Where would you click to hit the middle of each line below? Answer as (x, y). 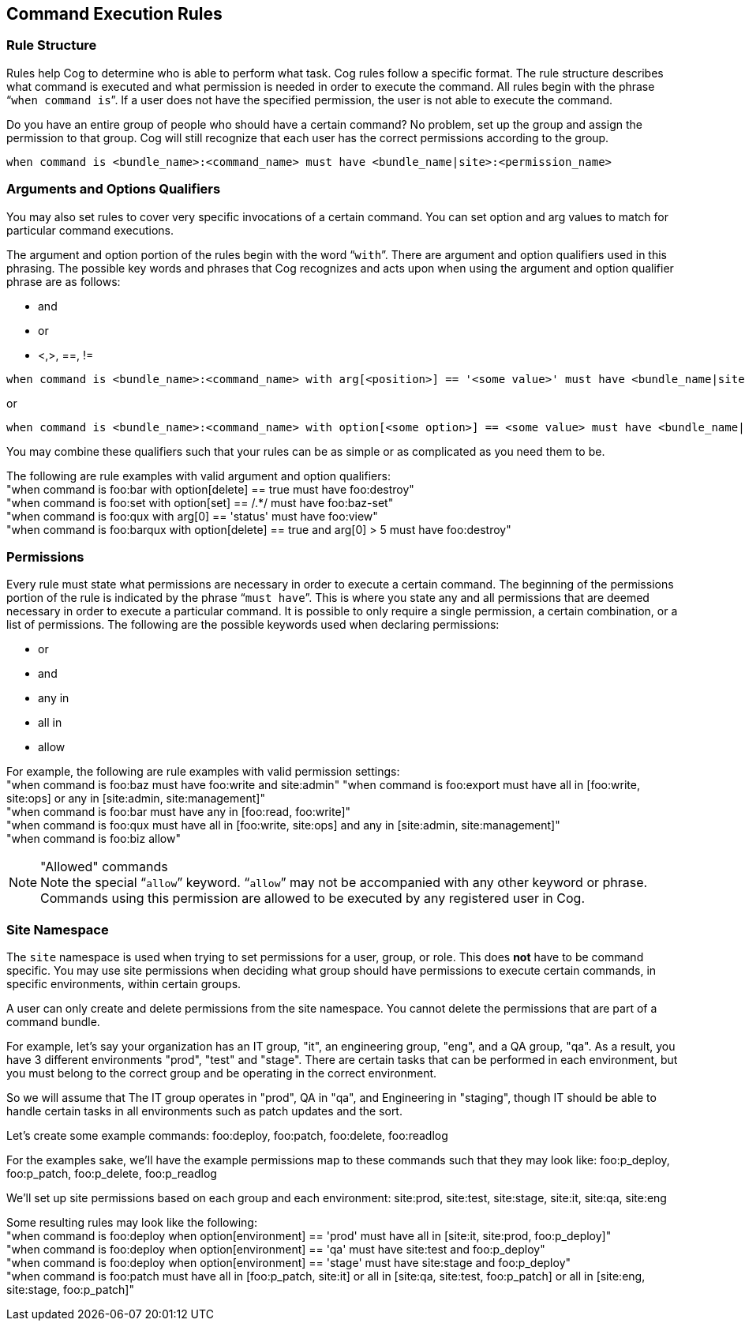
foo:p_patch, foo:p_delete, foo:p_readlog (112, 1174)
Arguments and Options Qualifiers (114, 189)
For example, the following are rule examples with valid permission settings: (203, 772)
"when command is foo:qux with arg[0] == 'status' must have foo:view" (192, 516)
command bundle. (53, 1022)
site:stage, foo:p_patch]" (70, 1290)
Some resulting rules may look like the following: (132, 1223)
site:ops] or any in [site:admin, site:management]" (136, 799)
